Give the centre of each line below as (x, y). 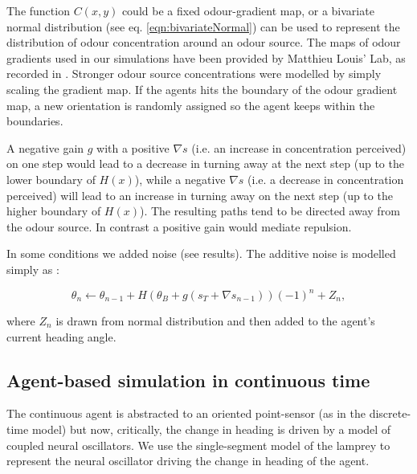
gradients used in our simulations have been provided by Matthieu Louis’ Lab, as (206, 57)
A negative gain (45, 147)
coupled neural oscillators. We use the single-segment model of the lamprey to (198, 445)
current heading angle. (61, 336)
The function (38, 10)
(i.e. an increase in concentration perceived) (299, 147)
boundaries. (35, 121)
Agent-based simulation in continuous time (188, 380)
